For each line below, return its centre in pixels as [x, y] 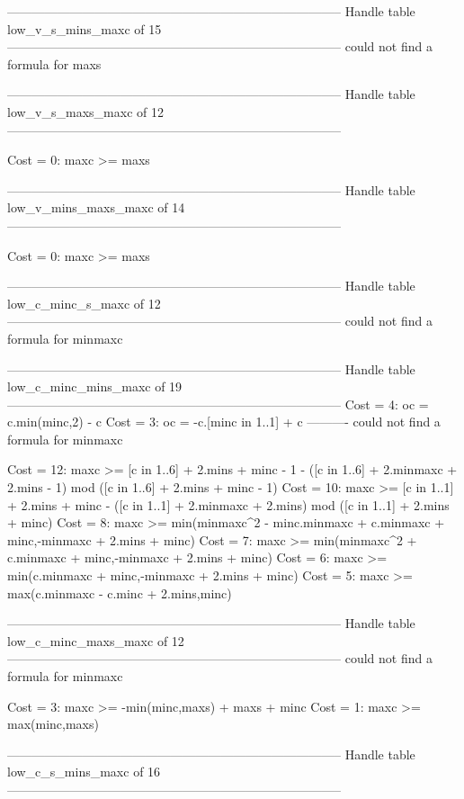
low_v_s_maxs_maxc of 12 [85, 111]
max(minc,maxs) [53, 724]
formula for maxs [54, 63]
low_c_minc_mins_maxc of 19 [95, 386]
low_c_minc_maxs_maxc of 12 [96, 640]
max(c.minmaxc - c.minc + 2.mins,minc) [120, 593]
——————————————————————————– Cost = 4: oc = [218, 404]
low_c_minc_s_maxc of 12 [84, 303]
